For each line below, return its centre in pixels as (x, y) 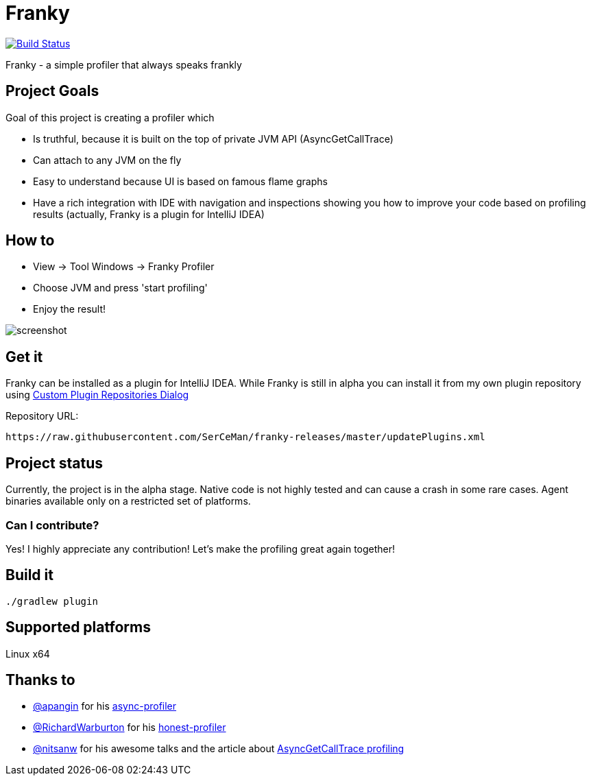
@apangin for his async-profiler (105, 706)
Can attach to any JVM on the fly (107, 160)
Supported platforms (78, 627)
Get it (24, 357)
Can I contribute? (52, 525)
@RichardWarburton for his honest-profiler (130, 728)
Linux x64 (28, 653)
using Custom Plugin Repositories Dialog (97, 395)
